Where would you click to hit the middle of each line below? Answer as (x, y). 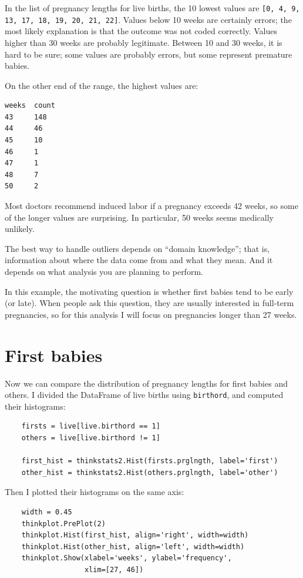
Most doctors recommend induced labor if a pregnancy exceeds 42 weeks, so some (151, 206)
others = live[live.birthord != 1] (91, 438)
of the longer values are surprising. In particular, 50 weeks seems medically (139, 217)
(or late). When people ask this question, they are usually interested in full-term (149, 303)
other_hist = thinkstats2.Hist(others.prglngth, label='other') (150, 472)
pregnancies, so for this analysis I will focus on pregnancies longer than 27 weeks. (151, 314)
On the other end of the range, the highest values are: (102, 85)
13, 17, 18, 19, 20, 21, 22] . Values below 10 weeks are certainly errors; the (148, 19)
